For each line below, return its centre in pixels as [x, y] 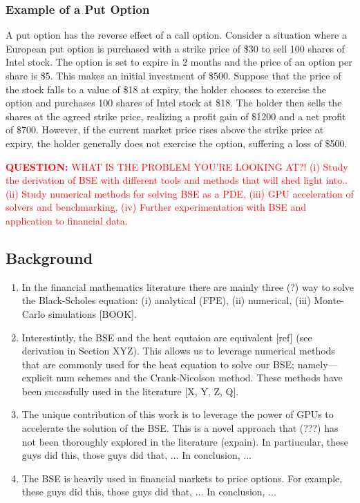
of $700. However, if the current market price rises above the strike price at [165, 130]
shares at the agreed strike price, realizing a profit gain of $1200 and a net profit [176, 116]
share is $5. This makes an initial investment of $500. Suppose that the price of [173, 75]
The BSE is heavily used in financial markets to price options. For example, [182, 478]
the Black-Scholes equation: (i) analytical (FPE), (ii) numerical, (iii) [166, 300]
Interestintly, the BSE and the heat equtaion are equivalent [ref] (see [167, 337]
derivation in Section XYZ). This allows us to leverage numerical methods [178, 351]
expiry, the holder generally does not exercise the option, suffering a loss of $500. [177, 143]
